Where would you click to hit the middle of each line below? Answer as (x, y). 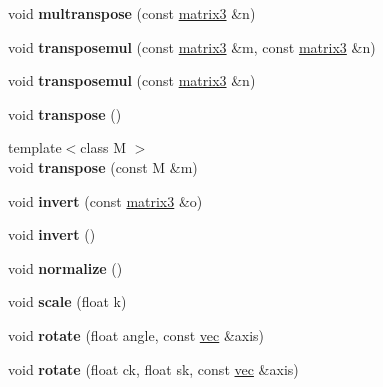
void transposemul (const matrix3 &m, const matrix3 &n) (192, 46)
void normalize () (65, 267)
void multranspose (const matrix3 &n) (132, 13)
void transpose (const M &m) (103, 166)
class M (103, 147)
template (35, 147)
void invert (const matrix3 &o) (105, 200)
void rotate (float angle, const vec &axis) (136, 334)
